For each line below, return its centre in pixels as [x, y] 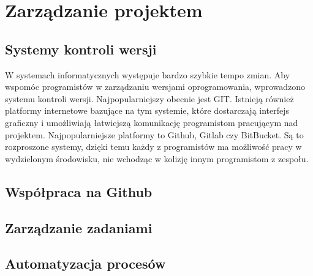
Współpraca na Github [79, 191]
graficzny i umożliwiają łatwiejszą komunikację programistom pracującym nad [152, 122]
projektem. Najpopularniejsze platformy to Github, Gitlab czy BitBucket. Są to [154, 134]
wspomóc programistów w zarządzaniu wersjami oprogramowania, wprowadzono [155, 87]
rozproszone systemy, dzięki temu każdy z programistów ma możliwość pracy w [153, 147]
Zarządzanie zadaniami [79, 227]
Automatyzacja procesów [85, 263]
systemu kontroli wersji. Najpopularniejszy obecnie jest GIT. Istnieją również [149, 98]
